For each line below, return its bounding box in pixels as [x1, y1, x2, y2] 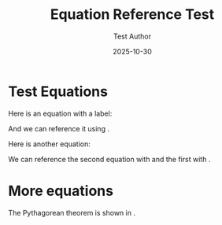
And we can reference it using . [8, 124, 110, 133]
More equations [8, 182, 114, 200]
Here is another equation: [8, 139, 91, 149]
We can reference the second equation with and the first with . [8, 154, 211, 164]
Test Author [113, 31, 152, 41]
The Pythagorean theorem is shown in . [8, 208, 136, 217]
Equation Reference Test [50, 6, 215, 24]
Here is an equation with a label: [8, 109, 113, 118]
